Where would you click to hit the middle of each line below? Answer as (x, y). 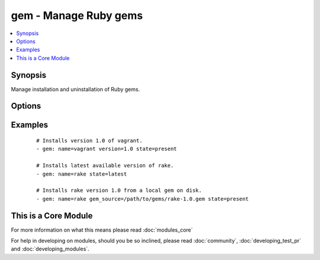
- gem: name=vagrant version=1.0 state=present (107, 149)
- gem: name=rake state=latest (82, 174)
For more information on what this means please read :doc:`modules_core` (102, 230)
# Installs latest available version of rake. (105, 166)
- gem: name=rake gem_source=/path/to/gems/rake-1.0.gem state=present (143, 199)
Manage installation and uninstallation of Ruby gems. (76, 89)
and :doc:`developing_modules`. (50, 249)
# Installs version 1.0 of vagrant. (89, 141)
